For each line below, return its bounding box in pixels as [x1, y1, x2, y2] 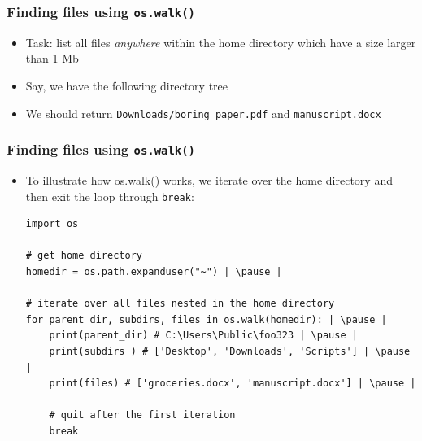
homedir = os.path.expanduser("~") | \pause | [25, 266, 282, 278]
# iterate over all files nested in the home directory [25, 298, 335, 310]
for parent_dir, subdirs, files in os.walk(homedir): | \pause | [25, 313, 387, 325]
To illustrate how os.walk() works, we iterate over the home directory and [25, 172, 393, 188]
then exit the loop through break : [25, 187, 194, 204]
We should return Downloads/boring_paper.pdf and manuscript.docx [25, 104, 381, 121]
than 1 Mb [25, 50, 79, 67]
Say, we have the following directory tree [25, 76, 228, 94]
